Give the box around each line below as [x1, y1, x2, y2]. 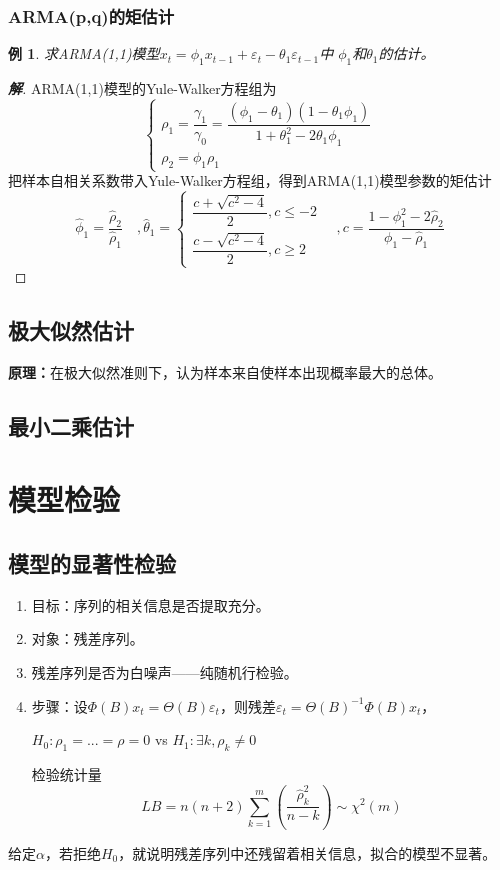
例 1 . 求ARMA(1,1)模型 [8, 43, 160, 64]
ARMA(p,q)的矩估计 [8, 3, 175, 28]
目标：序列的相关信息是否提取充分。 [31, 594, 270, 615]
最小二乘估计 [8, 410, 134, 441]
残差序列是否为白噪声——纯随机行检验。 [31, 661, 298, 682]
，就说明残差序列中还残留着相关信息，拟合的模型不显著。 [118, 842, 497, 863]
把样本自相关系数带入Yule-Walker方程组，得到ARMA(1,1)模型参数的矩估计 [8, 170, 492, 191]
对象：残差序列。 [31, 628, 144, 649]
